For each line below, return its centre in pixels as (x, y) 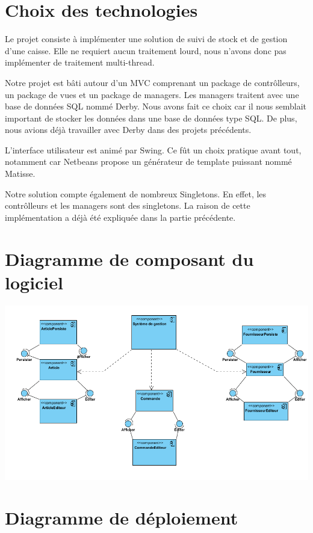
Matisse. (20, 174)
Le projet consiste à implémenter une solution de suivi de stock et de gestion (146, 39)
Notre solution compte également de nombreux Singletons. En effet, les (136, 193)
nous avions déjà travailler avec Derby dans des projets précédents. (128, 130)
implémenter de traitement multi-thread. (80, 62)
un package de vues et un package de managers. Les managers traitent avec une (152, 94)
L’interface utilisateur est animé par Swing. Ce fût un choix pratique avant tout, (153, 149)
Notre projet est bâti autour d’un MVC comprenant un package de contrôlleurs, (152, 82)
